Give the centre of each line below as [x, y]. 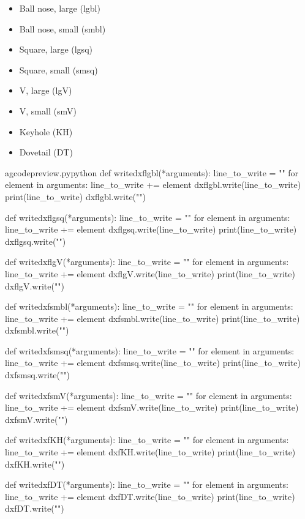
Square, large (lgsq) [56, 49]
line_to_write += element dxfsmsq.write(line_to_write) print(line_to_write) [153, 363]
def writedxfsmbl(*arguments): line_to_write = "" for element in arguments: [149, 306]
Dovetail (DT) [46, 152]
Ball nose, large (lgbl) [60, 8]
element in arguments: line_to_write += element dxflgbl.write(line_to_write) [153, 185]
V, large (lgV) [46, 90]
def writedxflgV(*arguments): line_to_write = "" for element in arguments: [147, 262]
